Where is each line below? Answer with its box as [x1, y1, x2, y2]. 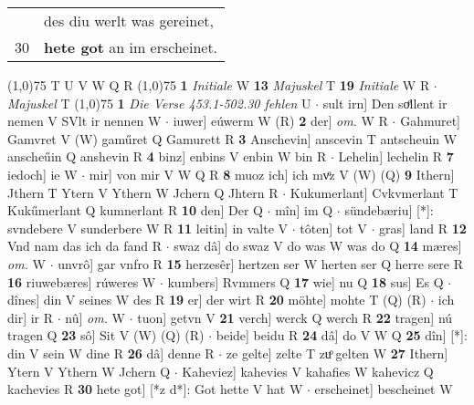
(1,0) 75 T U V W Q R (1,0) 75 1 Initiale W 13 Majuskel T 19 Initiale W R [7, 76, 430, 94]
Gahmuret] [400, 111, 461, 130]
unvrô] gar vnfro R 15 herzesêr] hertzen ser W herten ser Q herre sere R [58, 254, 464, 273]
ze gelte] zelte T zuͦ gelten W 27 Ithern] [226, 343, 448, 362]
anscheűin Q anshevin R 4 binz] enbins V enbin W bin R [7, 147, 327, 166]
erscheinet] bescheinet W [314, 379, 453, 399]
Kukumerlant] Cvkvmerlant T [290, 182, 458, 202]
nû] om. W [65, 307, 126, 327]
